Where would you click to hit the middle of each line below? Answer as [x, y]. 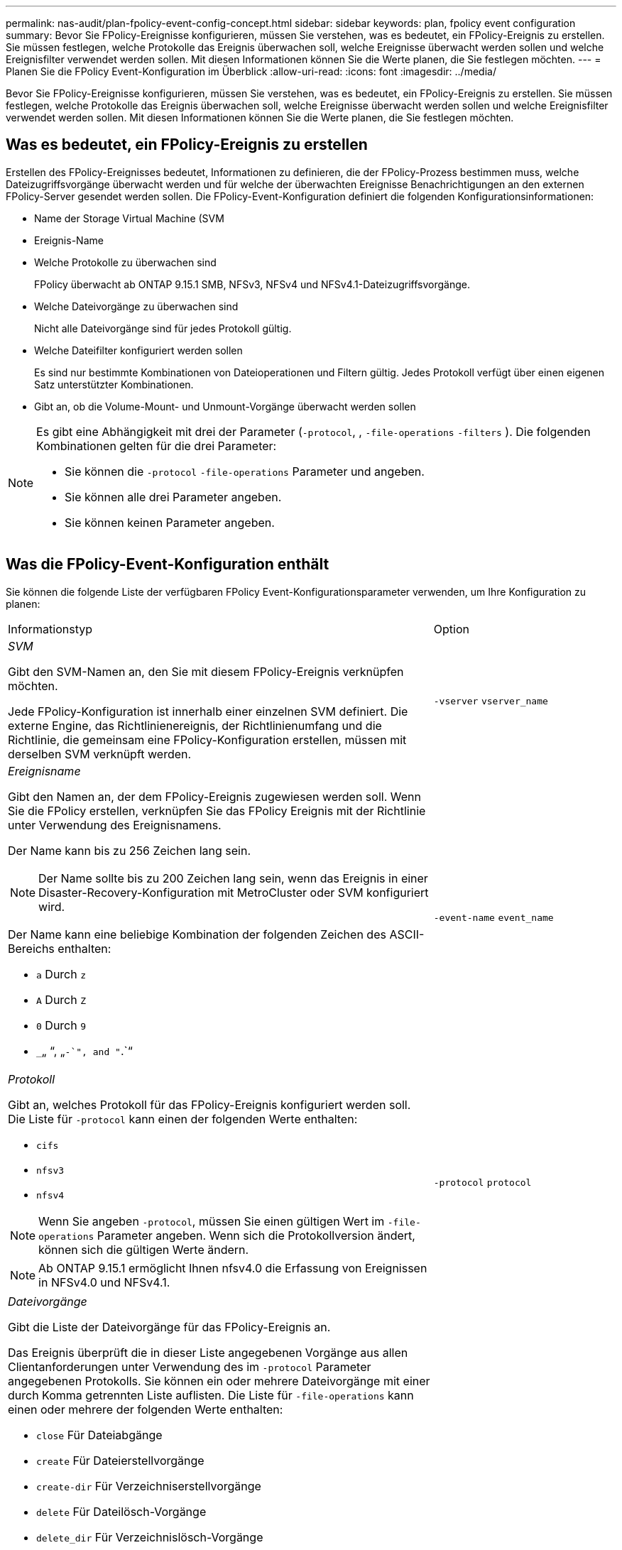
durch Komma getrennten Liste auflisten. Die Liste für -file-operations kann [211, 1395]
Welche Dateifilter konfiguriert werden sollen [138, 350]
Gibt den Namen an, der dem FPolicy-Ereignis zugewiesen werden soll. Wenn [214, 796]
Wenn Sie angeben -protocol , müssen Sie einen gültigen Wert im [212, 1221]
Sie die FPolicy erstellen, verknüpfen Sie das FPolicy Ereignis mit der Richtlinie [217, 811]
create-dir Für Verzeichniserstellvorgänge [149, 1486]
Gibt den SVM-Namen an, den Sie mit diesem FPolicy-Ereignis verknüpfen [206, 671]
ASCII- [407, 934]
